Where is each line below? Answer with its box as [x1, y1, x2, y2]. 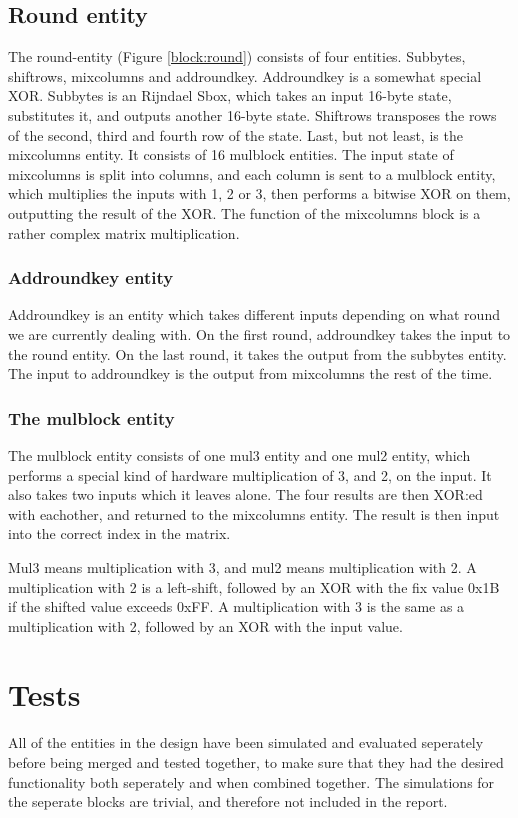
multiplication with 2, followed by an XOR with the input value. [8, 615, 403, 636]
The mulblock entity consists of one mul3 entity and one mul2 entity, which [8, 444, 471, 465]
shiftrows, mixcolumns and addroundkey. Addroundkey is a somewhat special [8, 65, 482, 86]
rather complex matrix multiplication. [8, 222, 240, 243]
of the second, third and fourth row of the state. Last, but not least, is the [8, 124, 463, 145]
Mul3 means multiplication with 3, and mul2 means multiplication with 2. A [8, 556, 477, 577]
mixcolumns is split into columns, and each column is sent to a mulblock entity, [8, 163, 496, 184]
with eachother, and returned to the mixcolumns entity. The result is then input [8, 503, 500, 524]
